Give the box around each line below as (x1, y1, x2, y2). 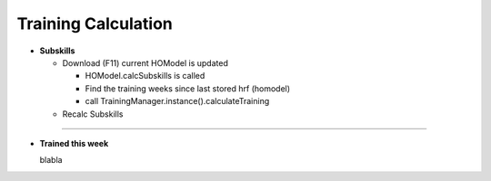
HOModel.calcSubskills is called (85, 71, 205, 81)
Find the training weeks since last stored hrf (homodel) (85, 82, 291, 94)
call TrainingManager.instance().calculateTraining (85, 96, 270, 107)
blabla (39, 155, 63, 166)
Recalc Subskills (62, 109, 124, 119)
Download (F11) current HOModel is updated (62, 57, 229, 68)
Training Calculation (16, 14, 173, 33)
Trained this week (39, 138, 109, 148)
